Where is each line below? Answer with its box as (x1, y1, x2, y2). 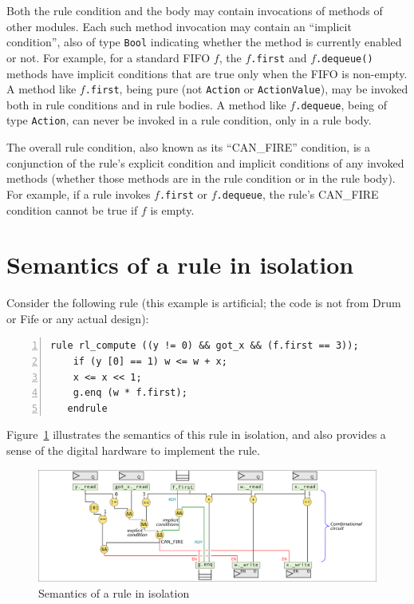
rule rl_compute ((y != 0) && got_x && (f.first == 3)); (50, 340, 359, 352)
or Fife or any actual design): (6, 310, 149, 326)
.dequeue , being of (295, 96, 388, 113)
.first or (159, 185, 208, 202)
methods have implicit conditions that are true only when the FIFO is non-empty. (6, 65, 408, 81)
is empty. (150, 201, 195, 218)
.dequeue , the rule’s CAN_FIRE (216, 185, 379, 202)
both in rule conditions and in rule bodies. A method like (6, 96, 286, 113)
